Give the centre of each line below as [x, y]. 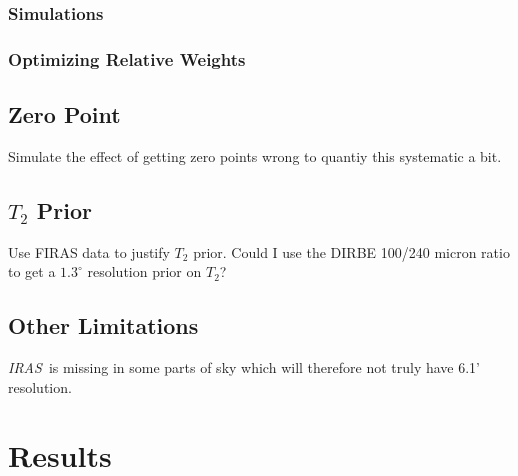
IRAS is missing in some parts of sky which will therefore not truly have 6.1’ [244, 367]
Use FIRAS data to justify [89, 251]
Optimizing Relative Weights [127, 58]
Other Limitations [103, 325]
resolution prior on [144, 271]
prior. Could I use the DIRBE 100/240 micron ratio [351, 251]
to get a [32, 271]
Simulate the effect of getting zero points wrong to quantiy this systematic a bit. [255, 155]
